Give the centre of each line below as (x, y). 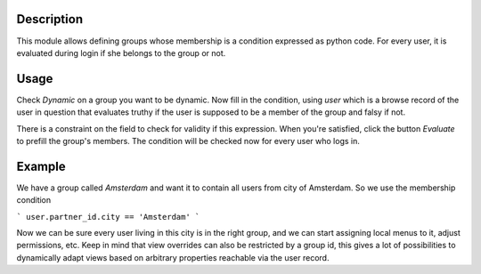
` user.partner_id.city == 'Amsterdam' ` (108, 217)
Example (41, 166)
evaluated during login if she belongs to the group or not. (121, 52)
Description (50, 19)
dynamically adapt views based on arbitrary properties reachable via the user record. (173, 257)
